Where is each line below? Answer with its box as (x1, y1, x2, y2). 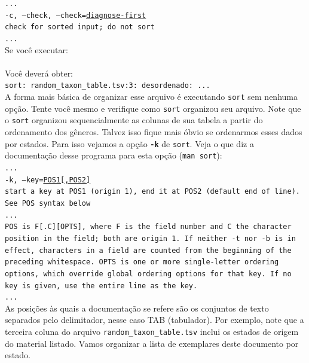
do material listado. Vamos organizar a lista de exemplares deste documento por (5, 337, 299, 349)
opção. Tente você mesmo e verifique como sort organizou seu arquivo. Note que (5, 102, 301, 114)
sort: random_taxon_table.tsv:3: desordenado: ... (5, 81, 210, 90)
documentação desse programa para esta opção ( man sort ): (5, 149, 222, 161)
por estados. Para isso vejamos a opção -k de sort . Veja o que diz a (5, 137, 254, 150)
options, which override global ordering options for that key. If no (5, 269, 292, 278)
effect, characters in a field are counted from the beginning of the (5, 246, 292, 255)
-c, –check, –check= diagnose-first (5, 11, 146, 20)
